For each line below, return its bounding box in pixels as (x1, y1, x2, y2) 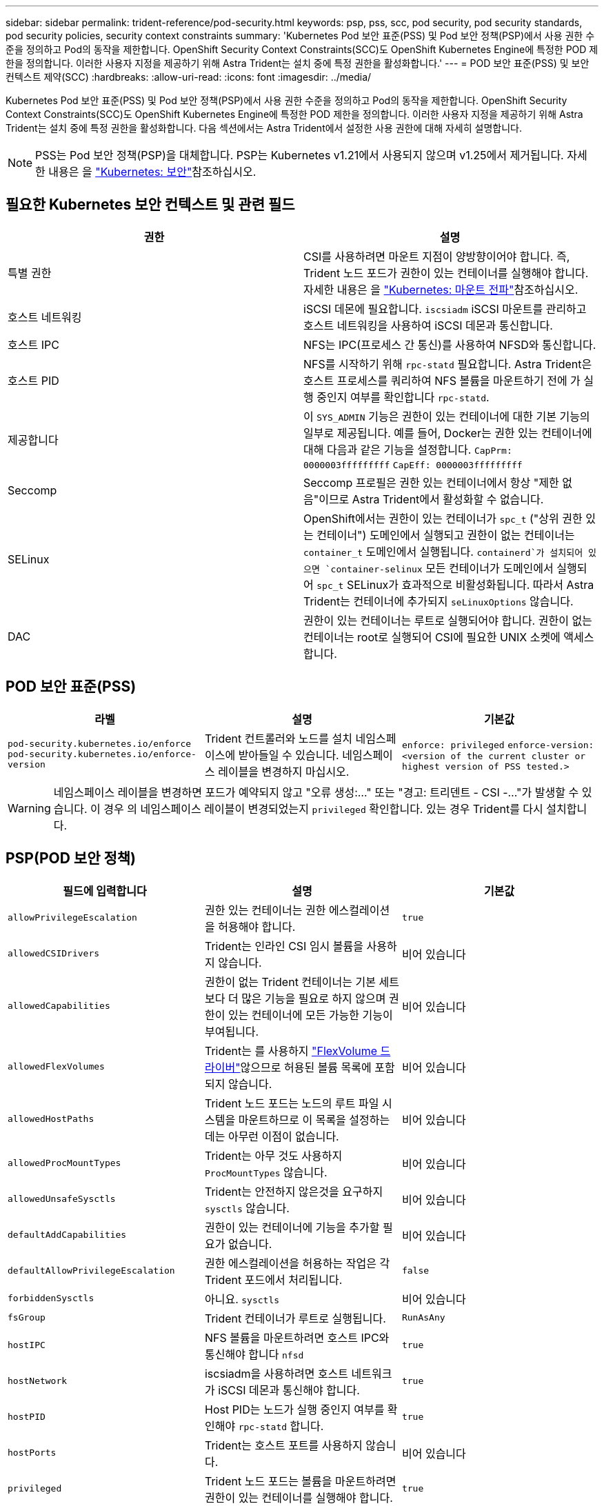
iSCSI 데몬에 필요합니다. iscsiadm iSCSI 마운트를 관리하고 (303, 301, 587, 316)
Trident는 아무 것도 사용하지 (204, 1148, 343, 1163)
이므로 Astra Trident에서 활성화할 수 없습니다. (319, 492, 544, 506)
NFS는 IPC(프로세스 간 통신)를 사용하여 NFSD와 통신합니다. (303, 337, 596, 352)
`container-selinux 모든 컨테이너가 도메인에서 (325, 561, 554, 575)
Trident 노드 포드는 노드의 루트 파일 (204, 1096, 379, 1110)
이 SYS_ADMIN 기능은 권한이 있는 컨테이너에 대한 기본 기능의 (303, 409, 590, 423)
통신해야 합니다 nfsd (204, 1347, 304, 1361)
